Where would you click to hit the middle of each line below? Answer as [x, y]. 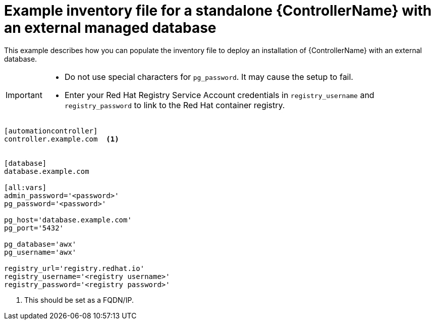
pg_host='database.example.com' [68, 220]
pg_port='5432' [34, 228]
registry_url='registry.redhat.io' [74, 268]
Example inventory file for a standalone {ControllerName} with [218, 11]
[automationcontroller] [51, 131]
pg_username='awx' [40, 252]
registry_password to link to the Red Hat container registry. [175, 105]
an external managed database [110, 28]
